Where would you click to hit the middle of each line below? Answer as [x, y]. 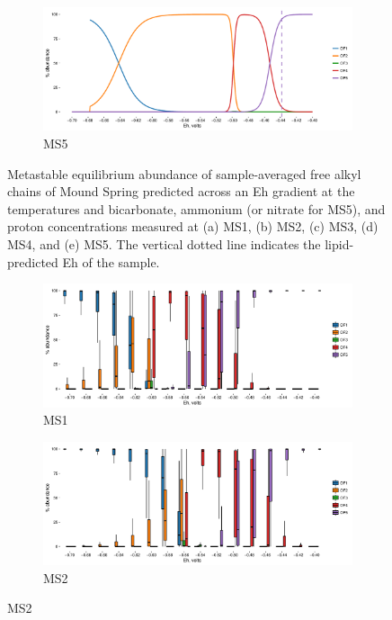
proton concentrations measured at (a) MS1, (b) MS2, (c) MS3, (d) [193, 226]
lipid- [339, 243]
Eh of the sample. [111, 261]
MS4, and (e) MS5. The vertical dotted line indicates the [164, 243]
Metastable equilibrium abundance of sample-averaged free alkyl [184, 173]
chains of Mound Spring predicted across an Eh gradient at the [181, 191]
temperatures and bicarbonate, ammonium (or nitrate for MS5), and [196, 208]
